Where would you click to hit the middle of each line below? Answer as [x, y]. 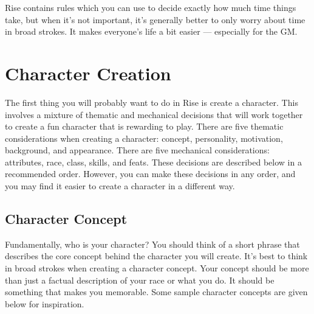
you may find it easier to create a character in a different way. [120, 186]
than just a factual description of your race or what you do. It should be [140, 280]
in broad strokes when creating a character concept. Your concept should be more [157, 268]
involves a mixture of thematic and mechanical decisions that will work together [154, 114]
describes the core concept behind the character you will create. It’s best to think [156, 256]
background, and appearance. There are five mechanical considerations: [137, 150]
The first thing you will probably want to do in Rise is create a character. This [152, 102]
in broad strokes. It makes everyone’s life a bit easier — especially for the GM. [151, 31]
